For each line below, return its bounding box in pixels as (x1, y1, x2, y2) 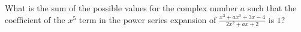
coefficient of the (5, 13, 65, 25)
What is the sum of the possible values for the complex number (5, 2, 238, 14)
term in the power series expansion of (79, 13, 216, 25)
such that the (247, 2, 297, 14)
